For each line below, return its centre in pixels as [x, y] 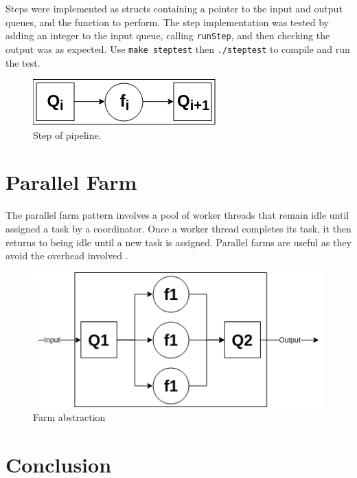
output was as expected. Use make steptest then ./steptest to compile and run [178, 48]
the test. [23, 62]
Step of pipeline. [67, 134]
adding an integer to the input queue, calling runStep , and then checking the [168, 35]
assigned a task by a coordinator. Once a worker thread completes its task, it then [178, 228]
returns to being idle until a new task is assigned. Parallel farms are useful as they [178, 242]
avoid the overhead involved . [67, 256]
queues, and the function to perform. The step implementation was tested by [167, 22]
